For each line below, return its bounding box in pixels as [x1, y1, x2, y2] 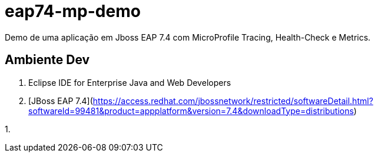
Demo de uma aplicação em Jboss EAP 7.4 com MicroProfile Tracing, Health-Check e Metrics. [5, 32, 371, 42]
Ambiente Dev [5, 52, 90, 68]
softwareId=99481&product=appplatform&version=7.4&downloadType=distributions [28, 105, 354, 116]
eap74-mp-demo [5, 1, 141, 21]
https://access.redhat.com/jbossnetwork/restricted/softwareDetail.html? [92, 95, 373, 106]
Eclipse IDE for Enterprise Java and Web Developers [28, 77, 231, 88]
